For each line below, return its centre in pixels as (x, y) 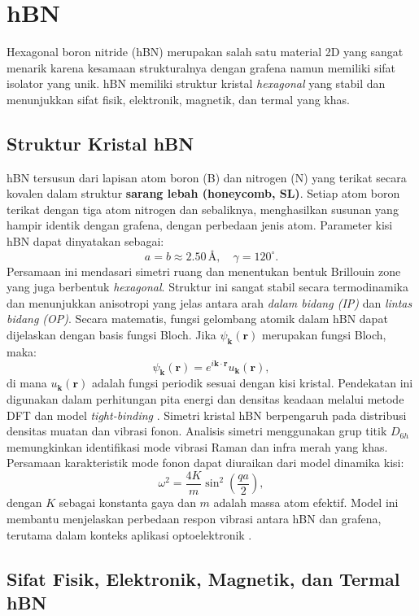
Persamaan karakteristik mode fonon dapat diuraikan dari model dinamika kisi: (205, 463)
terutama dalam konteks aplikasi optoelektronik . (129, 534)
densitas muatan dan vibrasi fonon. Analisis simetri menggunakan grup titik (197, 431)
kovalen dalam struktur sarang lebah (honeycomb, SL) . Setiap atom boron (203, 193)
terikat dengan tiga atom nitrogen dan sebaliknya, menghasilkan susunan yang (203, 209)
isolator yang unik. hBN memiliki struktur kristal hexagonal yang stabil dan (196, 83)
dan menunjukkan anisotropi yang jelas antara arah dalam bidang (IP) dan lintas (209, 302)
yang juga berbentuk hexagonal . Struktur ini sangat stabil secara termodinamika (207, 287)
